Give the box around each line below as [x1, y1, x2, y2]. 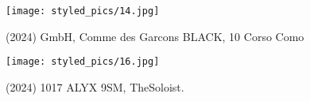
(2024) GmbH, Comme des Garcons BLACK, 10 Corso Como [6, 28, 304, 44]
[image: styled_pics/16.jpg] [6, 56, 160, 68]
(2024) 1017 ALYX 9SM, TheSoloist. [6, 78, 184, 95]
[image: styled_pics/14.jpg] [6, 6, 160, 17]
